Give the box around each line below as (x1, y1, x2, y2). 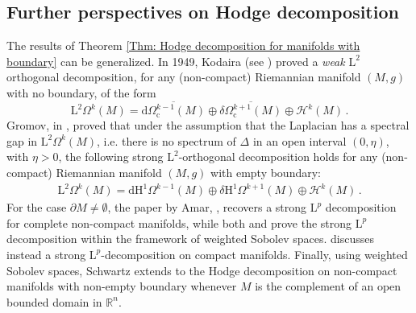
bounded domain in (6, 293, 102, 310)
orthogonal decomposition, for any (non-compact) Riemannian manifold (6, 68, 361, 85)
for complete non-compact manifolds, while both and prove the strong (6, 214, 352, 231)
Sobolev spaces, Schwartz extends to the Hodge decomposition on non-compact (6, 262, 397, 278)
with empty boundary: (210, 164, 321, 181)
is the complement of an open (255, 278, 401, 294)
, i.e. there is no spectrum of (97, 132, 236, 149)
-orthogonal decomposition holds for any (178, 148, 378, 165)
